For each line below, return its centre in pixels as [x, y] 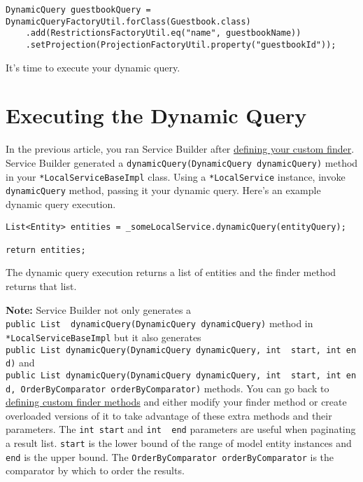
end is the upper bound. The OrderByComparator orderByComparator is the [170, 456]
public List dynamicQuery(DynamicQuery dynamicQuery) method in [159, 323]
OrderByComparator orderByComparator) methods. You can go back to [175, 388]
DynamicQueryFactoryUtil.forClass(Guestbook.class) [128, 21]
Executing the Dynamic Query [156, 115]
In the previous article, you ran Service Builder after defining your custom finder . [180, 149]
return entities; [46, 250]
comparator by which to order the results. [95, 470]
